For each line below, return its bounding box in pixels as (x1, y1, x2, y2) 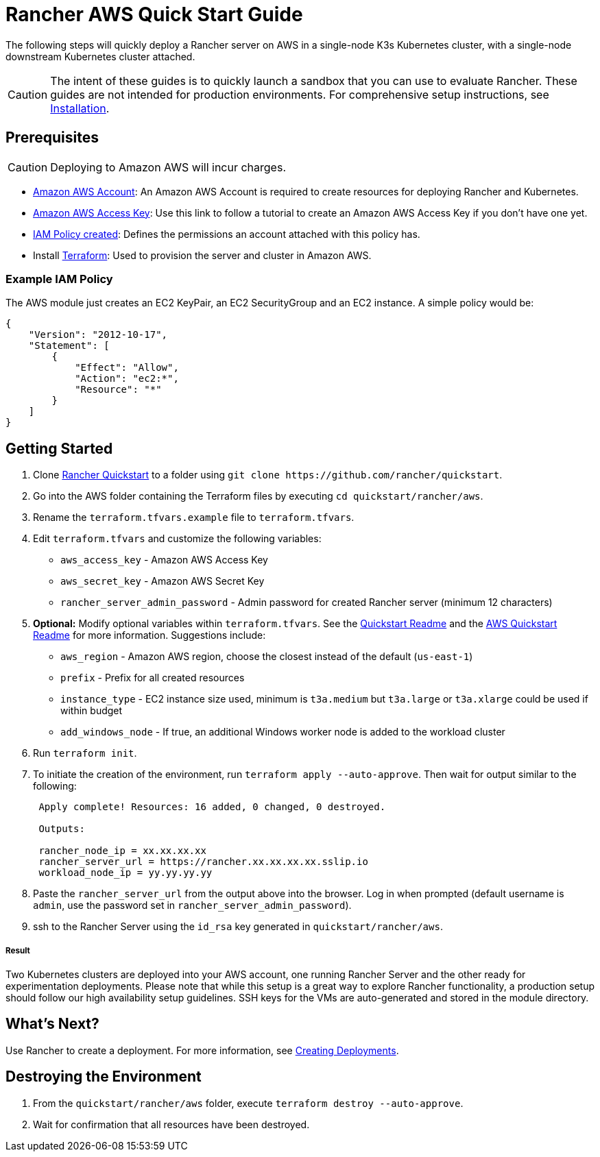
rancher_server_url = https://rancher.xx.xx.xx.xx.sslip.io (38, 856, 368, 868)
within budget (60, 705, 123, 717)
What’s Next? (5, 1015, 99, 1033)
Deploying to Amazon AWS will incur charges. (50, 160, 286, 174)
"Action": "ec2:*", (75, 373, 179, 385)
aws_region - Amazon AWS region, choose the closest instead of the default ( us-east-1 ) (60, 650, 473, 663)
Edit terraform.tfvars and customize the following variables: (33, 533, 322, 545)
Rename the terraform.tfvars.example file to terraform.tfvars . (33, 511, 355, 524)
